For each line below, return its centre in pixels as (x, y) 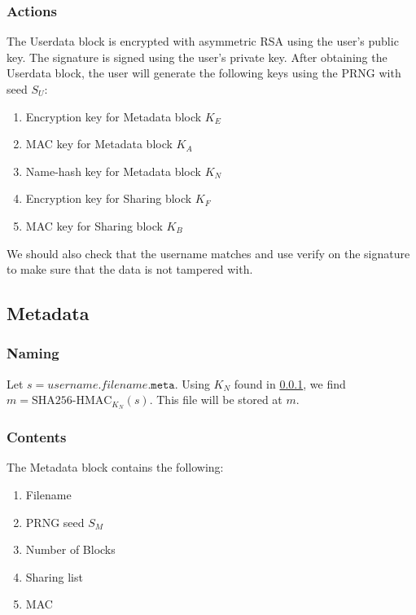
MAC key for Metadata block (99, 144)
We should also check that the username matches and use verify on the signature (208, 253)
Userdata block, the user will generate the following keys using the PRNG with (204, 73)
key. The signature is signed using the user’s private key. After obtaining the (197, 57)
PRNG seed (55, 522)
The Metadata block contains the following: (115, 467)
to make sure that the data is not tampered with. (130, 269)
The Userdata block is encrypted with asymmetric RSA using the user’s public (203, 41)
